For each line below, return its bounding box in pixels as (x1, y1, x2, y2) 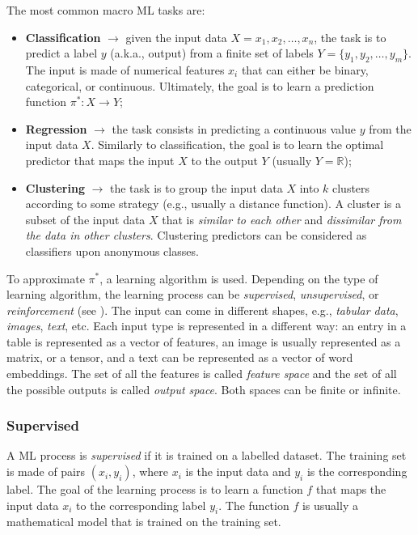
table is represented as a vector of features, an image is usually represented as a (6, 333, 401, 350)
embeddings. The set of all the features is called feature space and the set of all (6, 365, 397, 382)
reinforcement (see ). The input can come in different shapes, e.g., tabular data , (6, 301, 399, 318)
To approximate (6, 270, 85, 287)
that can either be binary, (241, 61, 369, 78)
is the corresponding (306, 463, 407, 480)
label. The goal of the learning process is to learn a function (6, 481, 303, 498)
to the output (191, 151, 258, 168)
